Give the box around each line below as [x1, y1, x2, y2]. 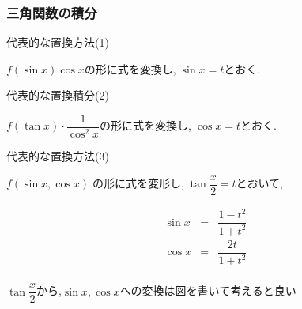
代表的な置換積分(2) [6, 87, 109, 104]
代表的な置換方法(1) [6, 34, 109, 51]
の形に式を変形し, [92, 175, 184, 191]
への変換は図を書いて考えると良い [119, 282, 296, 299]
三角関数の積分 [6, 2, 97, 22]
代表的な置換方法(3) [6, 148, 109, 164]
